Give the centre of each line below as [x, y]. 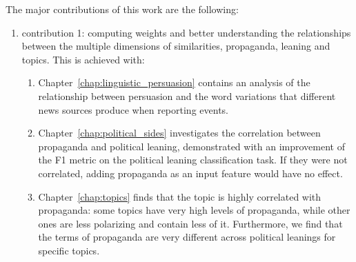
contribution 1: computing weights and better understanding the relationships [186, 32]
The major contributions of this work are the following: [122, 9]
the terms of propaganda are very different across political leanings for [187, 237]
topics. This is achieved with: [83, 59]
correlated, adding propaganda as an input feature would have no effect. [190, 173]
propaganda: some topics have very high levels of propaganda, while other [194, 210]
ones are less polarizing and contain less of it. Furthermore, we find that [190, 223]
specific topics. [69, 250]
